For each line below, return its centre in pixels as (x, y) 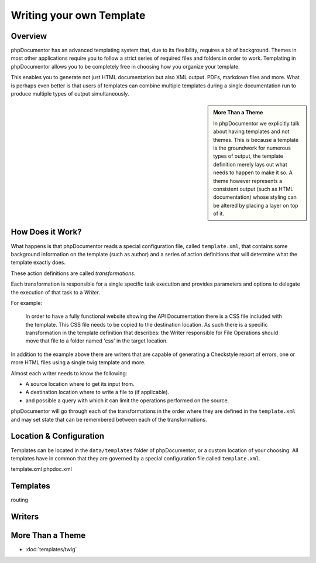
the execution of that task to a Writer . (56, 292)
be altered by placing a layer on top (256, 205)
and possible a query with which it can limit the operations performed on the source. (127, 400)
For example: (27, 303)
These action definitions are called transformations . (73, 273)
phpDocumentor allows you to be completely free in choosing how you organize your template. (125, 66)
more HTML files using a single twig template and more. (78, 362)
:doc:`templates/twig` (51, 550)
